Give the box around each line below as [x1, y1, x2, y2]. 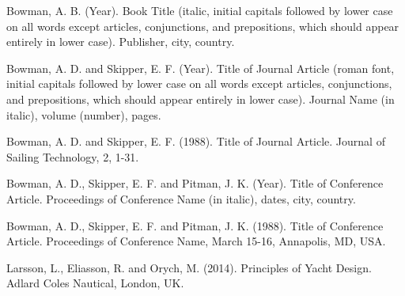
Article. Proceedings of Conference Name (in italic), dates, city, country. [6, 190, 356, 207]
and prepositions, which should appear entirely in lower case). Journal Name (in [6, 90, 395, 107]
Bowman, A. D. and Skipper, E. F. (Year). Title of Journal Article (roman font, [6, 59, 395, 76]
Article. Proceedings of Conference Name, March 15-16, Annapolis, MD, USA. [6, 233, 386, 249]
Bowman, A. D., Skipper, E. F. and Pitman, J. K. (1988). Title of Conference [6, 217, 384, 233]
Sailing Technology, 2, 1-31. [6, 148, 139, 165]
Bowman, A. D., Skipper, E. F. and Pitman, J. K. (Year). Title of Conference [6, 175, 384, 192]
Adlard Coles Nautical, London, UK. [6, 275, 184, 291]
